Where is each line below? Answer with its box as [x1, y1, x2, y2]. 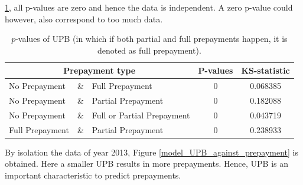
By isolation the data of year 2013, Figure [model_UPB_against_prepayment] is [5, 146, 298, 158]
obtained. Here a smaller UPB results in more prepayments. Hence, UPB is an [5, 157, 289, 170]
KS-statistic [241, 64, 290, 77]
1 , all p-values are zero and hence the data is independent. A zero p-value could [5, 1, 293, 13]
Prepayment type [63, 64, 136, 77]
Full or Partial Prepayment [92, 108, 190, 121]
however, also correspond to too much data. [5, 12, 163, 25]
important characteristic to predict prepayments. [5, 169, 181, 181]
